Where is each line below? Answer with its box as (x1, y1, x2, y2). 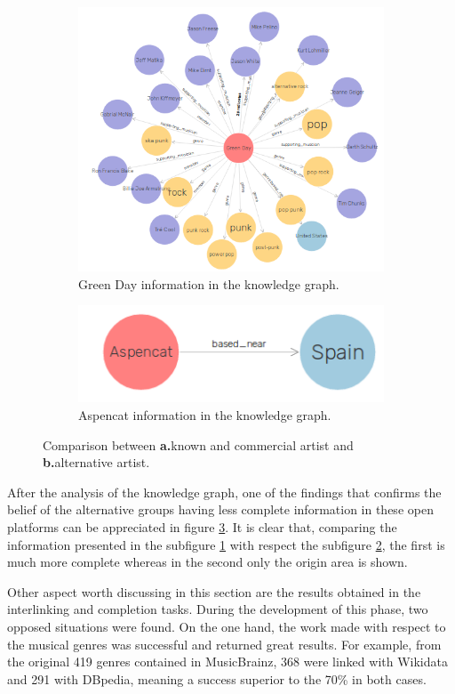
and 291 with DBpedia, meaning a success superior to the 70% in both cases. (7, 669, 427, 688)
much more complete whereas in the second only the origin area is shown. (7, 553, 408, 571)
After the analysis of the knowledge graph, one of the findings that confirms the (7, 482, 442, 501)
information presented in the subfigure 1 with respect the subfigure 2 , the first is (7, 535, 445, 553)
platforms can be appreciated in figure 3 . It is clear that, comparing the (7, 517, 397, 536)
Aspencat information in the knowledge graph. (78, 406, 331, 424)
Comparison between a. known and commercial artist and (43, 435, 354, 454)
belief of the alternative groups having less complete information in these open (7, 500, 434, 519)
